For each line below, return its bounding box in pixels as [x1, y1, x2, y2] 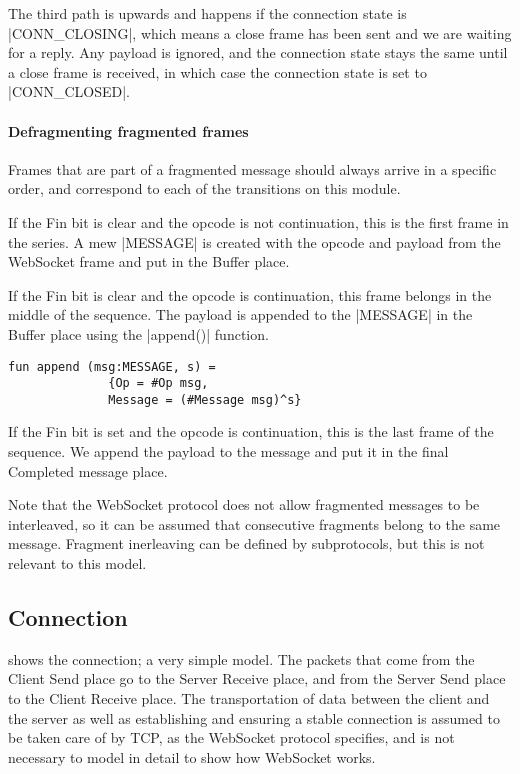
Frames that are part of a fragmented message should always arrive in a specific [8, 158, 497, 179]
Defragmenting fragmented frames [8, 120, 249, 141]
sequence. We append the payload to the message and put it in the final [8, 441, 449, 462]
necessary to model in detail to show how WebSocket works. [8, 746, 376, 767]
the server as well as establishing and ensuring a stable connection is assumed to [8, 707, 500, 728]
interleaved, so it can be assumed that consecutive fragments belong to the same [8, 513, 501, 534]
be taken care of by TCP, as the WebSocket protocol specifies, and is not [8, 727, 455, 748]
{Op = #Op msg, [108, 376, 209, 391]
